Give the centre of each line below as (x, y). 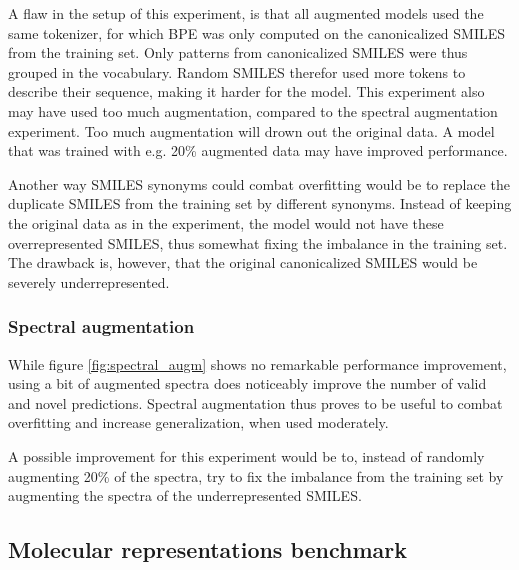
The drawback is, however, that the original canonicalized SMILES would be (243, 262)
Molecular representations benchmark (208, 549)
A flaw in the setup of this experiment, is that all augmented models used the (246, 13)
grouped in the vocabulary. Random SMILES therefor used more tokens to (237, 71)
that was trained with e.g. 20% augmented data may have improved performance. (258, 150)
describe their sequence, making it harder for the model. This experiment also (246, 91)
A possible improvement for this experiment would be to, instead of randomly (246, 455)
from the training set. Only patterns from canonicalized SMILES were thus (238, 52)
